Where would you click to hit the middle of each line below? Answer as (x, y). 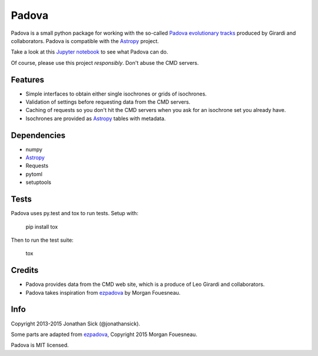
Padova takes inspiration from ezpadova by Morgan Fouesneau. (103, 292)
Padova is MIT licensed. (40, 345)
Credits (25, 270)
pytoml (34, 174)
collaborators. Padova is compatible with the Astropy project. (85, 41)
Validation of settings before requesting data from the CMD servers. (108, 102)
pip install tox (42, 226)
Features (27, 80)
